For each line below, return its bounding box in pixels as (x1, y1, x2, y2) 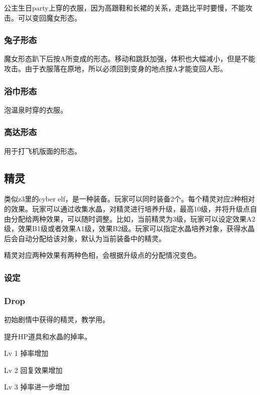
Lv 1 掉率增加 (4, 348, 49, 358)
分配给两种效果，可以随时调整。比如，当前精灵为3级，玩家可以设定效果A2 (11, 213, 255, 224)
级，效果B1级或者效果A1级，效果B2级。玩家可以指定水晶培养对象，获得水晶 (4, 223, 255, 234)
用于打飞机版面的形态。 (4, 145, 81, 156)
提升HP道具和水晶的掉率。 (4, 331, 92, 341)
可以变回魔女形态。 (18, 12, 81, 23)
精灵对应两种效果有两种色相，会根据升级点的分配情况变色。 (4, 250, 201, 260)
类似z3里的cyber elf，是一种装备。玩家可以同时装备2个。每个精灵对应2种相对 (4, 193, 255, 204)
